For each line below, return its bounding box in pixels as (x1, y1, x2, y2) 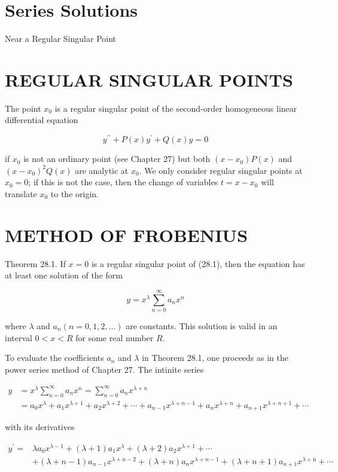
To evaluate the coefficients (5, 351, 104, 364)
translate (5, 187, 37, 200)
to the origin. (50, 187, 99, 200)
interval (5, 331, 32, 344)
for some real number (75, 331, 154, 344)
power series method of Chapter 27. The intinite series (5, 363, 204, 375)
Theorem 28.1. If (5, 257, 66, 269)
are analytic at (75, 164, 129, 176)
